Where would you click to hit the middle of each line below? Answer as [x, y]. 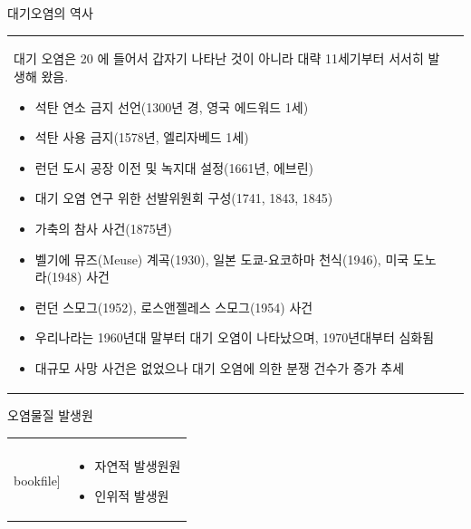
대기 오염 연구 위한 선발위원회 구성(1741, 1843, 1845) [184, 198]
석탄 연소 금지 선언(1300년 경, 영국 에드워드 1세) [172, 106]
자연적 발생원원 [138, 465]
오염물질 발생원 [50, 414]
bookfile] [37, 481]
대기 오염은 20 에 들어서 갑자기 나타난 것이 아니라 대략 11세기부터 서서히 [219, 58]
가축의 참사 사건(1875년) [104, 228]
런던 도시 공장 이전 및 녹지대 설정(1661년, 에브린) [174, 167]
